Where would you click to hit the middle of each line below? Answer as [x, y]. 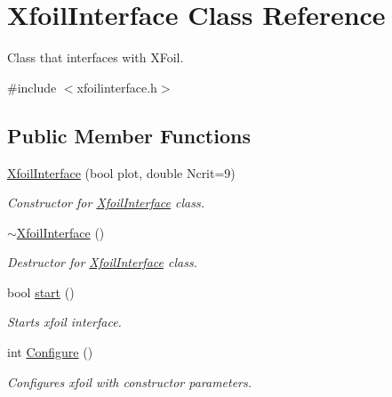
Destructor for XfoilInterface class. [102, 262]
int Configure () [50, 352]
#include [32, 87]
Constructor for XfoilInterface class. [106, 203]
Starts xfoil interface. [64, 322]
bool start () [41, 292]
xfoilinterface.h [117, 87]
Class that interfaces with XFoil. [96, 57]
